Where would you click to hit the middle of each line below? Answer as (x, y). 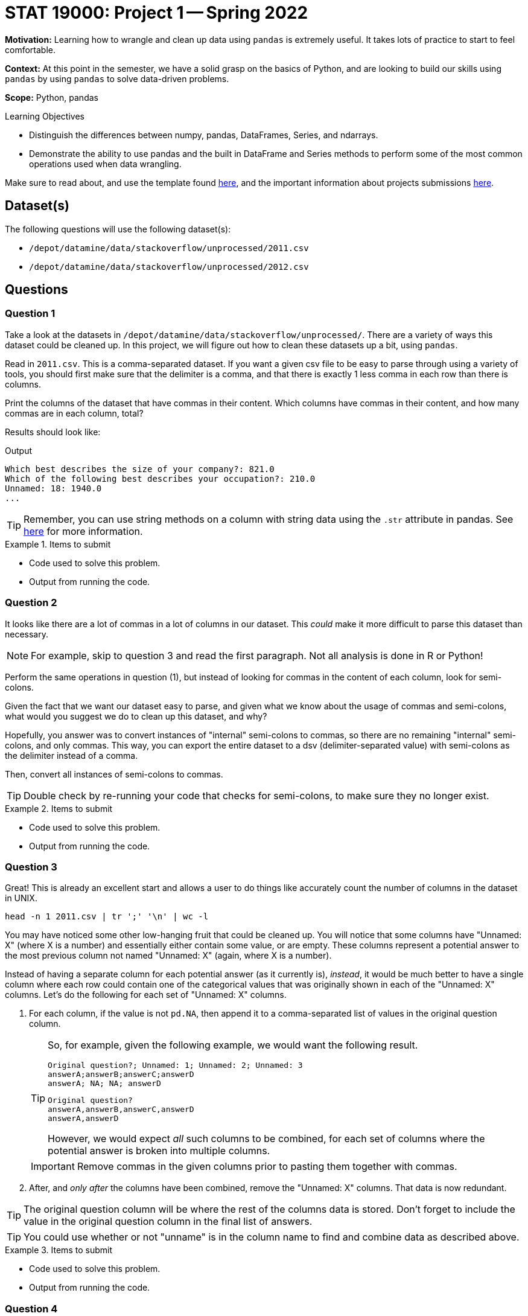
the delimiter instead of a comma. (72, 755)
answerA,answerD (83, 1119)
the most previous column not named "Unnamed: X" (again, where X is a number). (168, 956)
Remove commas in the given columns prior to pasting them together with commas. (267, 1167)
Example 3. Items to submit (59, 1250)
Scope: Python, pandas (52, 97)
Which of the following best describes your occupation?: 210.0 (160, 478)
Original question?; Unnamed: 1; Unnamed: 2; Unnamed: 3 (175, 1065)
